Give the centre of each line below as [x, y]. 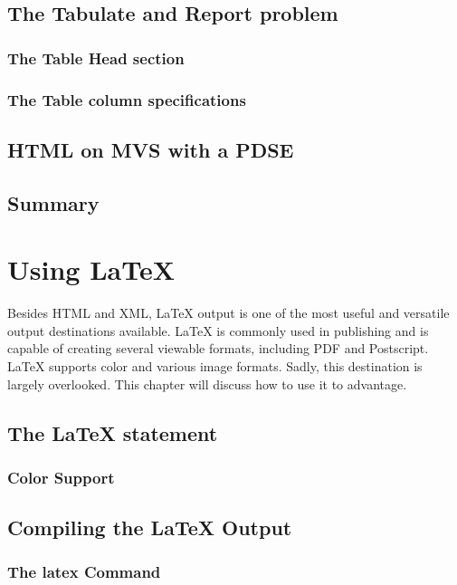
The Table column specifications [127, 99]
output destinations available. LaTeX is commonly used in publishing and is [218, 330]
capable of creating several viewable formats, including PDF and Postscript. [218, 348]
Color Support [61, 477]
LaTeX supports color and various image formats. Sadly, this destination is [215, 365]
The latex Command [84, 572]
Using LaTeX [91, 269]
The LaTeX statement [113, 432]
